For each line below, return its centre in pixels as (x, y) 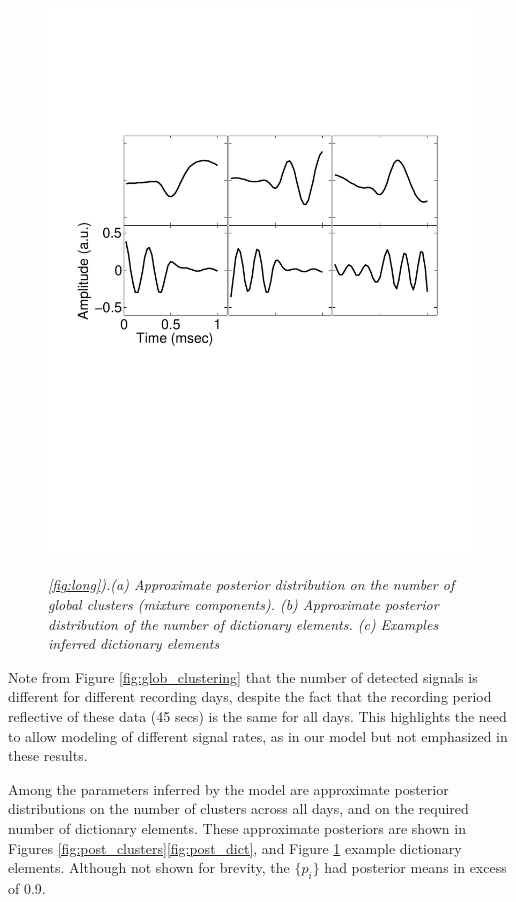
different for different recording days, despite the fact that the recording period (250, 696)
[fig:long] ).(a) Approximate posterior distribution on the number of (251, 584)
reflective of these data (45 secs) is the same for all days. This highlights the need (257, 716)
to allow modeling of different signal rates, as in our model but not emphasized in (258, 735)
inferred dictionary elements (134, 643)
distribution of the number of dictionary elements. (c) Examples (243, 623)
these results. (48, 755)
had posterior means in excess (415, 867)
